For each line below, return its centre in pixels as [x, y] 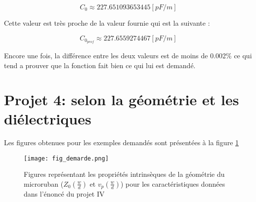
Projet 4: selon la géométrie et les [122, 99]
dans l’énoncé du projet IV [64, 194]
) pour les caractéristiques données [173, 183]
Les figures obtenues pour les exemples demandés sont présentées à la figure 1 [122, 142]
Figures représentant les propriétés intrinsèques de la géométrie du [124, 174]
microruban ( [44, 183]
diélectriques [48, 119]
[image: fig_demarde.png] [66, 158]
